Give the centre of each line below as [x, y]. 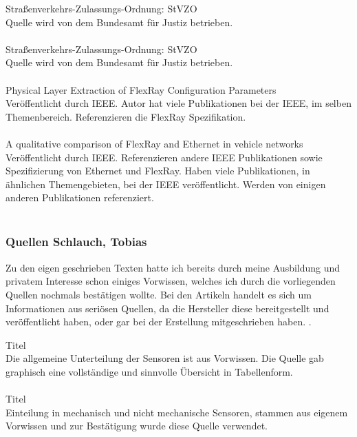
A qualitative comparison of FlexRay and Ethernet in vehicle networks [154, 143]
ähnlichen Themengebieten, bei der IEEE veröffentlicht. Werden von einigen [166, 184]
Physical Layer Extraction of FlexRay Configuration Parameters [141, 89]
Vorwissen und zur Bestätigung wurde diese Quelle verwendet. [137, 426]
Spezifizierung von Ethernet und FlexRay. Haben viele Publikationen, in [158, 171]
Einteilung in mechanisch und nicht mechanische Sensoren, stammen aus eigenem [177, 412]
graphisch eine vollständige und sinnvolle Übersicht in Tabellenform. [149, 371]
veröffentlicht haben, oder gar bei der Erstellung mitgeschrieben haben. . [159, 322]
